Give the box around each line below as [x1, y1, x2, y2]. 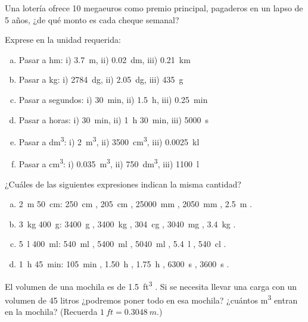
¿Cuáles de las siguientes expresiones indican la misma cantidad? [5, 177, 241, 190]
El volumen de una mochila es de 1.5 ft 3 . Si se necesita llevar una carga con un [5, 278, 297, 292]
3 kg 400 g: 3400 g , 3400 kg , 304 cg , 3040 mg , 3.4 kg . [18, 217, 236, 230]
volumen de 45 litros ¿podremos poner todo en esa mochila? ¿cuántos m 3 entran [5, 292, 298, 306]
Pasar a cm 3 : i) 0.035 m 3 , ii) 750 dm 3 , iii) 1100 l [18, 156, 199, 170]
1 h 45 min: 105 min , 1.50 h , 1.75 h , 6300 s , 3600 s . [18, 258, 229, 270]
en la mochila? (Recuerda [5, 305, 98, 318]
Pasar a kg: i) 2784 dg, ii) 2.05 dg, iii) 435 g [18, 73, 183, 86]
